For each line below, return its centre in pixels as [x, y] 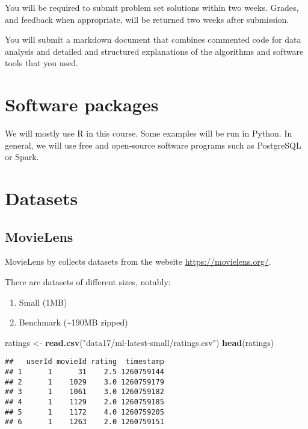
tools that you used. [42, 63]
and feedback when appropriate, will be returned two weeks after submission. [147, 19]
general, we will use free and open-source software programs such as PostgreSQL [153, 145]
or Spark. [22, 157]
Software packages [82, 104]
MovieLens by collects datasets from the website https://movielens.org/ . [138, 261]
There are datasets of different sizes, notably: [88, 282]
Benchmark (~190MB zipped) [73, 322]
